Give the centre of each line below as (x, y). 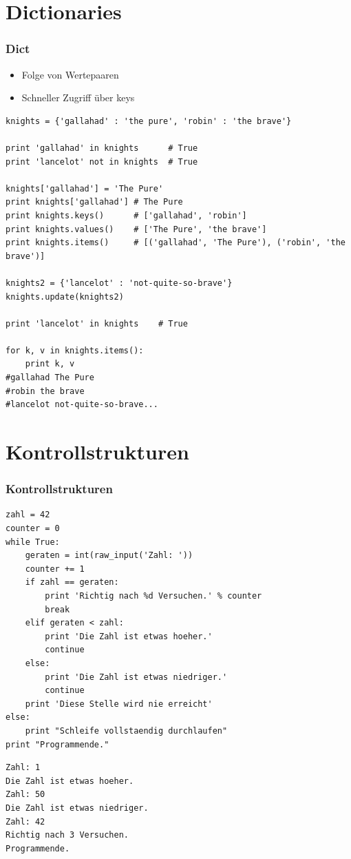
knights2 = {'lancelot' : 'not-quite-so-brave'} (119, 283)
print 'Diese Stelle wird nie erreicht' (119, 704)
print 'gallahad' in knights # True (102, 148)
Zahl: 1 (23, 768)
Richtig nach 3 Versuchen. (67, 835)
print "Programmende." (57, 744)
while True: (33, 542)
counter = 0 (33, 529)
